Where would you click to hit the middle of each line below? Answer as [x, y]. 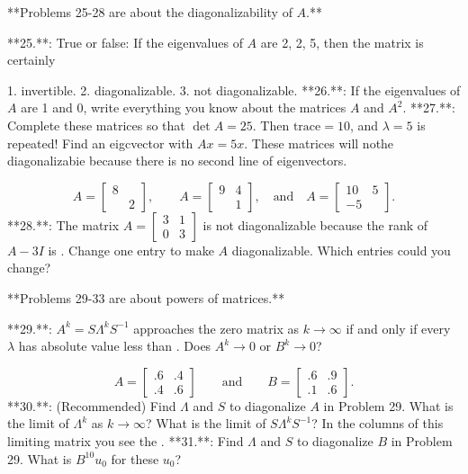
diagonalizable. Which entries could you [341, 250]
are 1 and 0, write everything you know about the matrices [184, 107]
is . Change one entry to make [131, 250]
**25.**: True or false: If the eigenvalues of [125, 42]
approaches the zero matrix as [216, 328]
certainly [31, 60]
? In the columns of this [378, 423]
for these [135, 458]
